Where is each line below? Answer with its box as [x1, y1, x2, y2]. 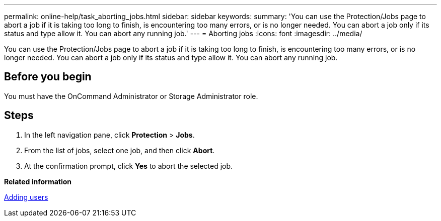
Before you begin [4, 70, 92, 83]
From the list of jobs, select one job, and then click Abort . [24, 146, 215, 155]
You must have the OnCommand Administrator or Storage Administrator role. [4, 91, 258, 100]
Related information [4, 177, 72, 186]
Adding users [4, 192, 48, 201]
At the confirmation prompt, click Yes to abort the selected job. [24, 161, 233, 170]
